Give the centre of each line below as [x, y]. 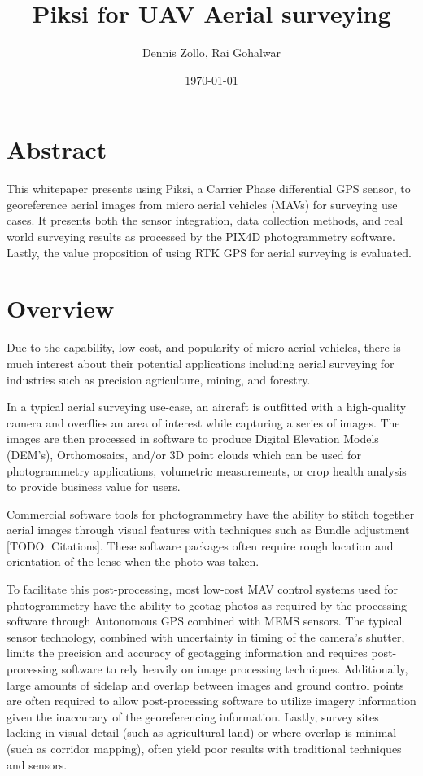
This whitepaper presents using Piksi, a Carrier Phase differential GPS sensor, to [209, 189]
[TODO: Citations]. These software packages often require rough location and [200, 545]
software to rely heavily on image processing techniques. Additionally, [235, 669]
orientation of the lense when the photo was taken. [133, 561]
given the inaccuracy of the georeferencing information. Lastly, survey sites [193, 716]
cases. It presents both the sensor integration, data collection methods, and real [205, 220]
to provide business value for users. [94, 487]
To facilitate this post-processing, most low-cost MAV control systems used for [203, 589]
